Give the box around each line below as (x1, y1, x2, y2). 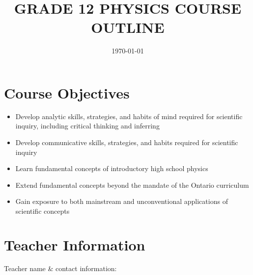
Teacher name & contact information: (4, 263, 117, 273)
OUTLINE (91, 17, 165, 37)
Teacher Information (4, 234, 145, 254)
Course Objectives (4, 82, 130, 102)
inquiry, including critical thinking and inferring (15, 121, 160, 131)
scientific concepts (15, 206, 70, 216)
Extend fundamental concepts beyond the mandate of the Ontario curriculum (15, 179, 249, 190)
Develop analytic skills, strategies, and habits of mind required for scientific (15, 111, 243, 121)
